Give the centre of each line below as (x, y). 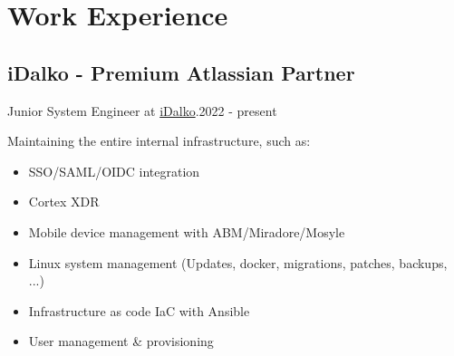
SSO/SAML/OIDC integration (114, 171)
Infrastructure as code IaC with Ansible (139, 310)
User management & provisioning (121, 341)
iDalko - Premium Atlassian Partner (181, 72)
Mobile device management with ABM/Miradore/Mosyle (187, 231)
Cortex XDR (64, 202)
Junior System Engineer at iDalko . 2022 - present (142, 110)
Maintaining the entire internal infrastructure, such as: (159, 141)
